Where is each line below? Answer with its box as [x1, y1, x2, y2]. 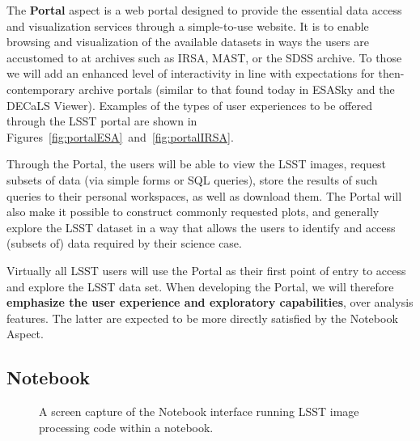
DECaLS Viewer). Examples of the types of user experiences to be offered [6, 96, 372, 113]
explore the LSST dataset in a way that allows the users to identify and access [6, 218, 396, 235]
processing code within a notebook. [39, 418, 214, 435]
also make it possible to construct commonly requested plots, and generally [6, 203, 380, 220]
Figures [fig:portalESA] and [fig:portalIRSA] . [6, 128, 234, 145]
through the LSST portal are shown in [6, 112, 197, 129]
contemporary [6, 80, 75, 97]
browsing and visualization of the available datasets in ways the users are [6, 33, 369, 50]
